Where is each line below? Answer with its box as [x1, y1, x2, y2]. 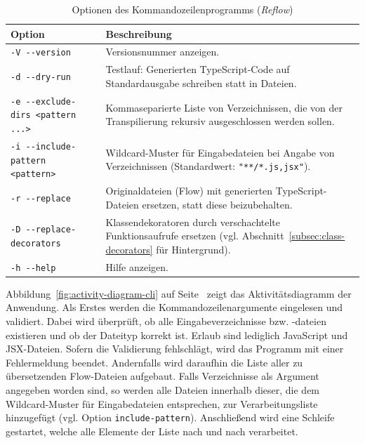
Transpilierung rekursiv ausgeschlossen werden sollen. [105, 114, 335, 128]
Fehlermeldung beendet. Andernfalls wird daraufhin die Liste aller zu [6, 355, 303, 369]
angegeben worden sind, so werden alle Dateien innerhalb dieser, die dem [6, 383, 320, 397]
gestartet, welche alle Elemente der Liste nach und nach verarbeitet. [6, 423, 298, 438]
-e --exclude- [11, 96, 77, 107]
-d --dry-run [11, 72, 71, 83]
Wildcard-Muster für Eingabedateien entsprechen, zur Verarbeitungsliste [6, 396, 318, 411]
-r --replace [11, 193, 71, 204]
